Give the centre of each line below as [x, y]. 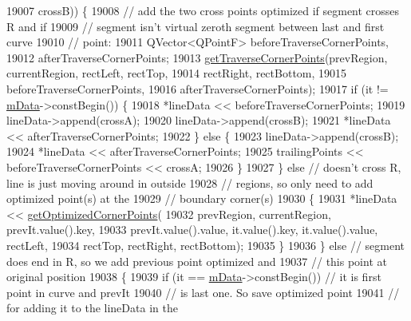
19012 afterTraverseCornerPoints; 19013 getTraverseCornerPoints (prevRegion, [197, 57]
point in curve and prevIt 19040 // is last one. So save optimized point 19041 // [203, 292]
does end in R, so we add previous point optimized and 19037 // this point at [197, 261]
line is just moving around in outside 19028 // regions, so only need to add [190, 182]
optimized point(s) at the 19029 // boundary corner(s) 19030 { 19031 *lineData [202, 198]
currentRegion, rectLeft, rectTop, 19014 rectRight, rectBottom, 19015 [177, 73]
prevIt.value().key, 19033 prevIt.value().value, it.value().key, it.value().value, [192, 230]
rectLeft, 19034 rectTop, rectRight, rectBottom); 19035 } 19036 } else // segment [206, 245]
